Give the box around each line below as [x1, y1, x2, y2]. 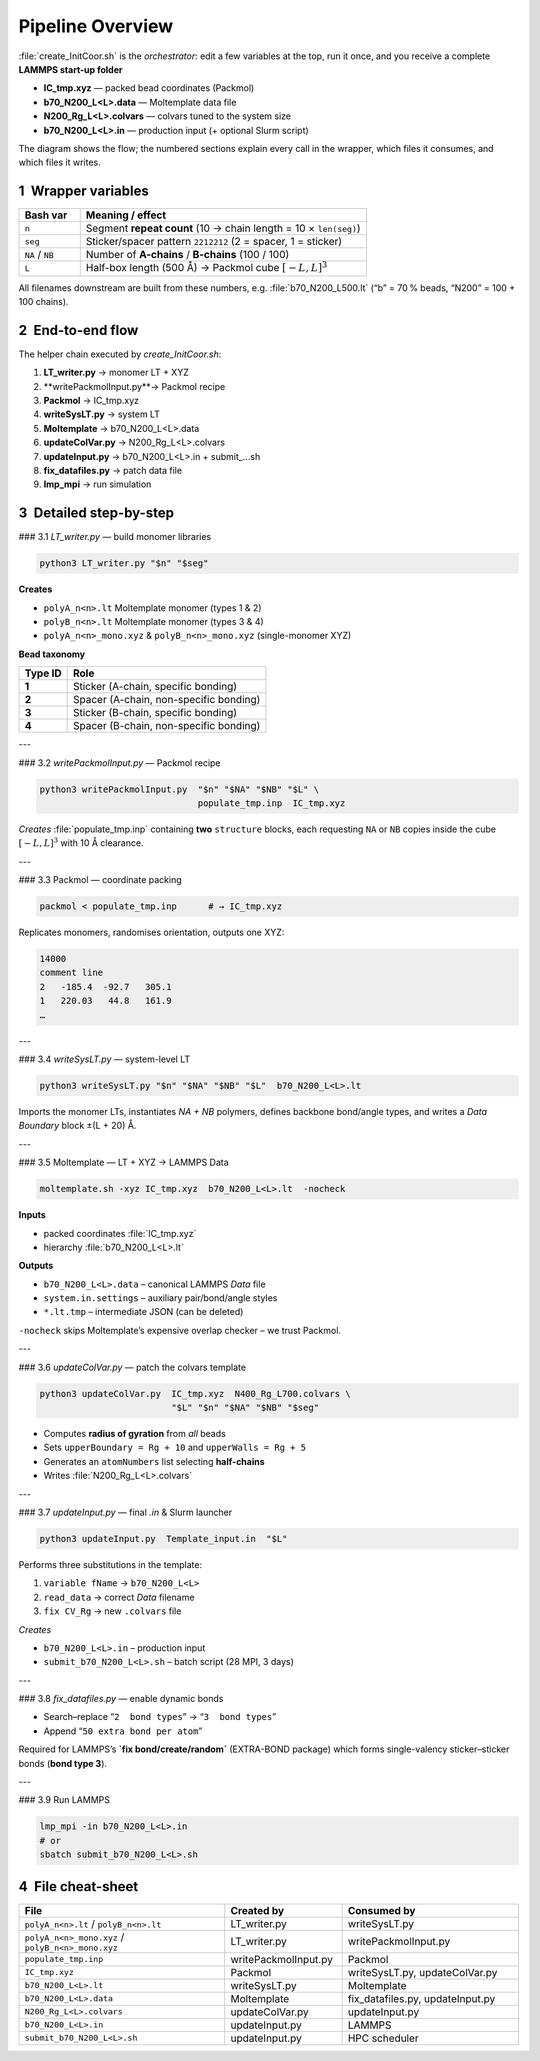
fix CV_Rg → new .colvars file [43, 1605, 182, 1617]
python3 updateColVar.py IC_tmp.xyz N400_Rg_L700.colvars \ [39, 1388, 351, 1399]
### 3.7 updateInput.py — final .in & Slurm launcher [18, 1506, 233, 1518]
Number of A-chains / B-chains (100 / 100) [85, 248, 290, 262]
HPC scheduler [347, 2031, 419, 2045]
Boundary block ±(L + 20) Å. [18, 1120, 137, 1132]
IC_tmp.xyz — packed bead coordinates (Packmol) [43, 82, 255, 94]
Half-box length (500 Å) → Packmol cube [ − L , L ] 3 [85, 259, 328, 275]
